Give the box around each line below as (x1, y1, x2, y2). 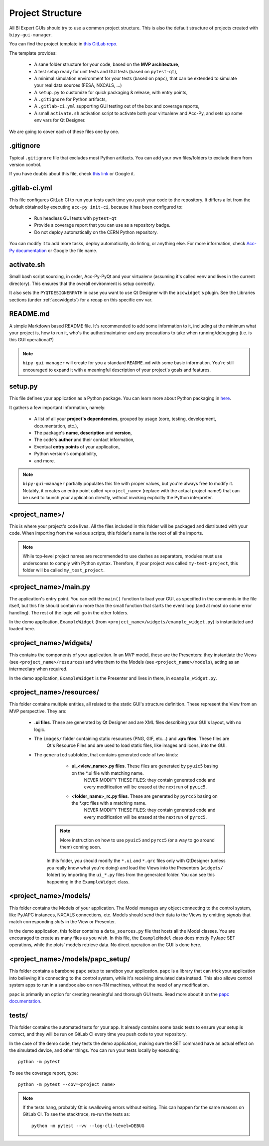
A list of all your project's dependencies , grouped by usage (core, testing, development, (34, 416, 217, 422)
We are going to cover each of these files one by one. (9, 129, 120, 135)
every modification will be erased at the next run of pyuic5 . (84, 784, 207, 790)
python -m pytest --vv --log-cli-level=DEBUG (31, 1123, 144, 1129)
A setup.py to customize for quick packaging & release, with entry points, (34, 89, 188, 95)
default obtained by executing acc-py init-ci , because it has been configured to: (9, 204, 183, 210)
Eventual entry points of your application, (34, 443, 120, 449)
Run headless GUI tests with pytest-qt (34, 215, 117, 221)
